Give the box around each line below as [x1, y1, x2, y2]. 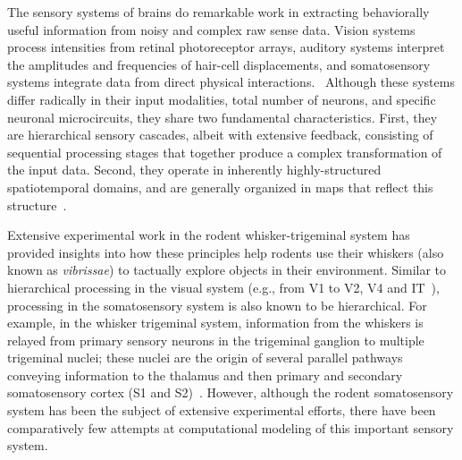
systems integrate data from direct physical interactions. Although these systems [7, 72, 455, 91]
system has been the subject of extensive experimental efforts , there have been [7, 401, 436, 420]
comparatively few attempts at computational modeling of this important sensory [7, 418, 454, 437]
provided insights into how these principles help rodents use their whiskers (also [7, 243, 444, 261]
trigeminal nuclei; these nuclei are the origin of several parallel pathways [7, 348, 403, 367]
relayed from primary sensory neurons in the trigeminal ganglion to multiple [7, 330, 424, 349]
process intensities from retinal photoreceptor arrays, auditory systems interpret [7, 38, 445, 56]
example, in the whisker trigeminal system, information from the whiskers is [7, 313, 424, 332]
